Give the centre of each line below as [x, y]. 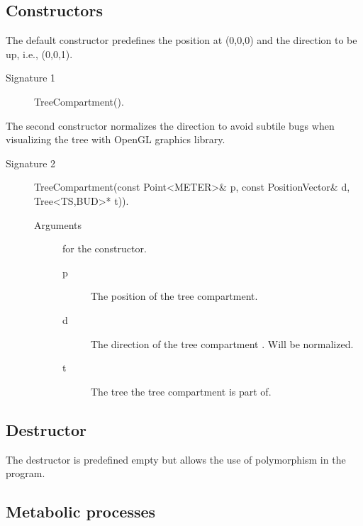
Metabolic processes [81, 511]
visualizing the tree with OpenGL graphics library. [116, 139]
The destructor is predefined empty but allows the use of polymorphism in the [176, 459]
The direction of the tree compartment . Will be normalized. [222, 343]
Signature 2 [31, 163]
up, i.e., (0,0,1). [39, 54]
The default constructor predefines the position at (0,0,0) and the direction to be [181, 40]
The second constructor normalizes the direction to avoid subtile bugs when [170, 125]
